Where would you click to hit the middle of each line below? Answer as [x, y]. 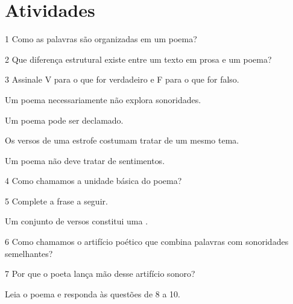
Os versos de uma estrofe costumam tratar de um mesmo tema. [122, 140]
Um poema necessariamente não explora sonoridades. [103, 99]
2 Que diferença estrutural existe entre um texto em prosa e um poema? [138, 59]
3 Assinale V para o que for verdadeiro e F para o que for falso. [122, 79]
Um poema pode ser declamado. [64, 120]
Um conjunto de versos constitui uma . [77, 221]
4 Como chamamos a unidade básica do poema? [93, 181]
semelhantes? [29, 253]
